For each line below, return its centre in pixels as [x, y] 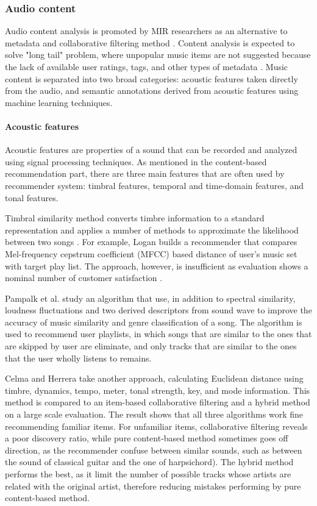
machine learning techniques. [59, 102]
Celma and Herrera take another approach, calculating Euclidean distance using [154, 378]
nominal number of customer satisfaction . [84, 278]
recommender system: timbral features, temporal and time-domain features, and [155, 185]
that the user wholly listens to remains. [78, 358]
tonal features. [32, 197]
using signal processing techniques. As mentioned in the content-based [136, 161]
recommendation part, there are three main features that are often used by [145, 173]
